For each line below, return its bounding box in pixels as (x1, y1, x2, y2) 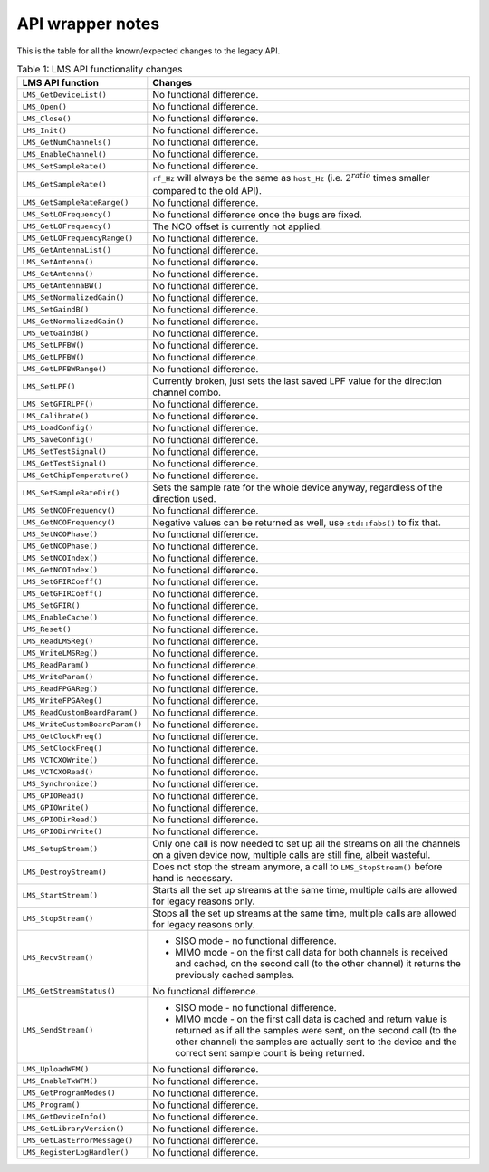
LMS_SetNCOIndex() (22, 553, 99, 563)
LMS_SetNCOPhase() (22, 530, 99, 539)
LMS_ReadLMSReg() (22, 637, 94, 647)
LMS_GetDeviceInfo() (22, 1112, 108, 1122)
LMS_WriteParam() (22, 672, 94, 682)
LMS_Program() (22, 1100, 81, 1110)
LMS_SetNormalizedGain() (22, 293, 125, 303)
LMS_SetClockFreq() (22, 744, 103, 754)
